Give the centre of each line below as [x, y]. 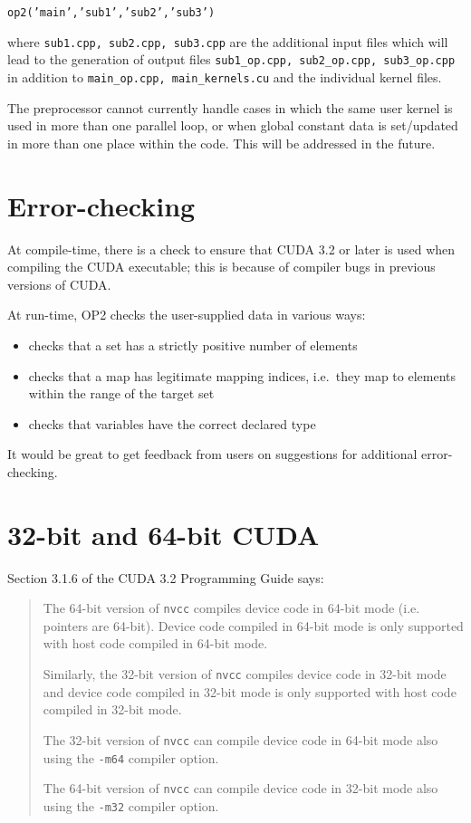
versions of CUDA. [59, 284]
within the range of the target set [121, 393]
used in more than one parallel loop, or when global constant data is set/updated [233, 125]
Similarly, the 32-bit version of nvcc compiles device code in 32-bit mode [245, 674]
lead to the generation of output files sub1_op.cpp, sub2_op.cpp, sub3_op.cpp [231, 59]
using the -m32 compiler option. [131, 805]
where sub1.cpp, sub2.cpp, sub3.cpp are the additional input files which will [228, 41]
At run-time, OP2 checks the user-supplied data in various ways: [187, 315]
